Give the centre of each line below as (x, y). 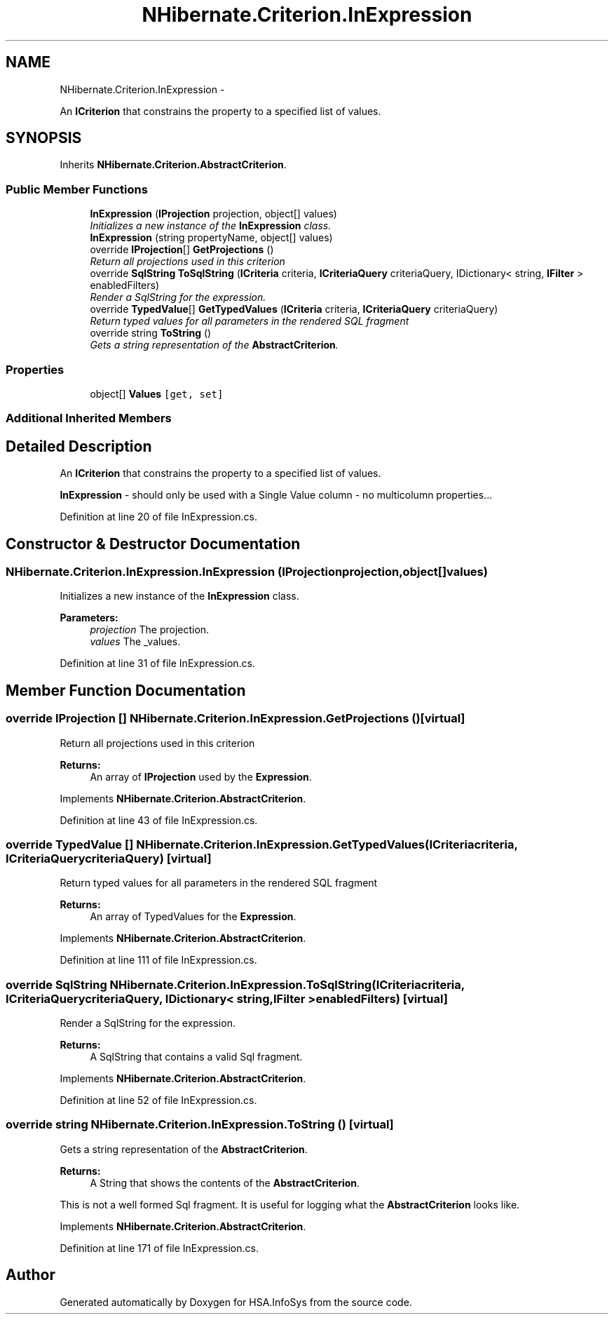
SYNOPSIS (44, 138)
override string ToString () (151, 333)
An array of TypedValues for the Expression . (193, 917)
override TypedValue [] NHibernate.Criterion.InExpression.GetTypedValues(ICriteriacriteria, (262, 844)
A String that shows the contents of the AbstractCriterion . (225, 1183)
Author (30, 1275)
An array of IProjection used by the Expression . (201, 776)
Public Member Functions (77, 189)
